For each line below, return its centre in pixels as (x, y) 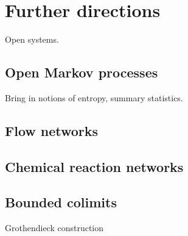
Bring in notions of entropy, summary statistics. (94, 97)
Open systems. (32, 39)
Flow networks (52, 130)
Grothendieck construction (54, 228)
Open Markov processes (82, 72)
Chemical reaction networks (94, 166)
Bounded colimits (61, 202)
